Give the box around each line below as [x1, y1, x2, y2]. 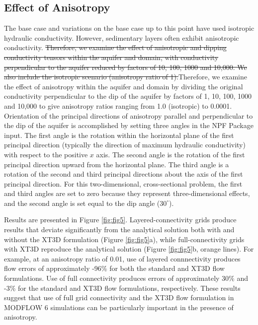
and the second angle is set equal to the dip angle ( [4, 197, 160, 208]
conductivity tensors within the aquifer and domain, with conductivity [4, 52, 219, 62]
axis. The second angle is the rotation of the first [96, 149, 245, 159]
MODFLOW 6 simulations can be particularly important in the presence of [4, 302, 234, 312]
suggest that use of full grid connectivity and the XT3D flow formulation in [4, 292, 234, 303]
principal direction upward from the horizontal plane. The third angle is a [4, 159, 229, 169]
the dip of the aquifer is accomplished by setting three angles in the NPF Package [4, 120, 254, 130]
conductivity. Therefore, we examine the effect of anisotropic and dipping [4, 42, 227, 53]
